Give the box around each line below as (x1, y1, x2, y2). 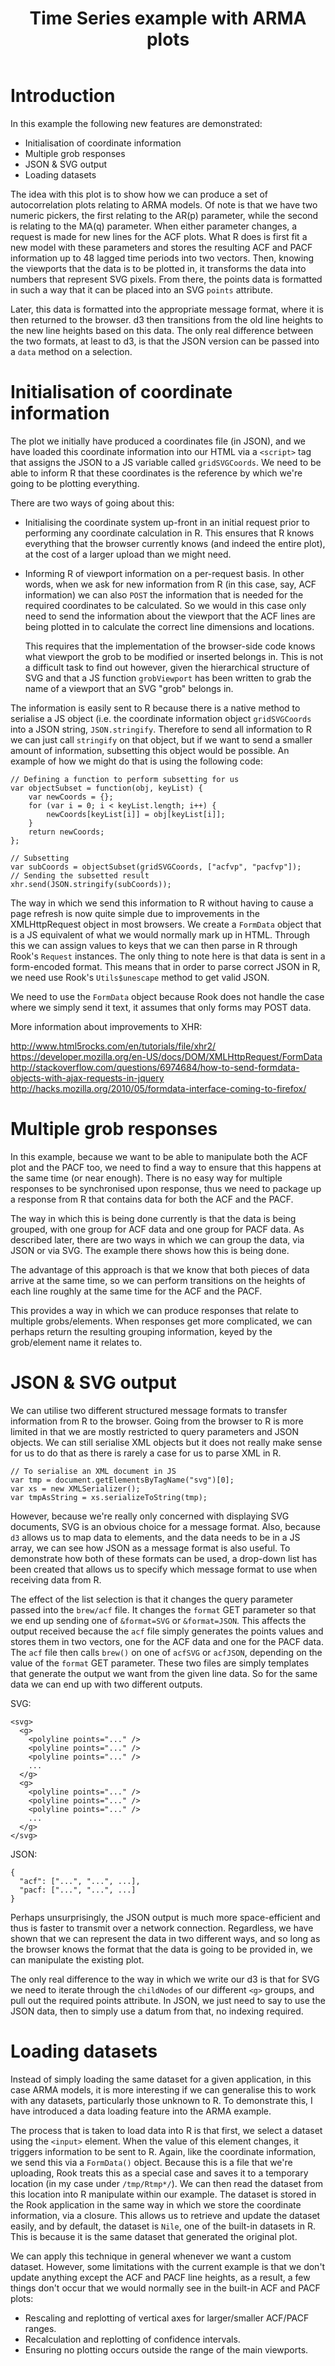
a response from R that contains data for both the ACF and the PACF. (10, 1193, 294, 1205)
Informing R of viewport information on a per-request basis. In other (24, 567, 305, 579)
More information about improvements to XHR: (10, 1020, 203, 1032)
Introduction (10, 85, 116, 107)
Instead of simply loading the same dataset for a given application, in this (10, 2073, 312, 2085)
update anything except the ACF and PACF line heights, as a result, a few (10, 2271, 311, 2283)
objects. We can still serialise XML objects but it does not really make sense (10, 1436, 323, 1448)
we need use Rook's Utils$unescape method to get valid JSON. (10, 971, 270, 983)
